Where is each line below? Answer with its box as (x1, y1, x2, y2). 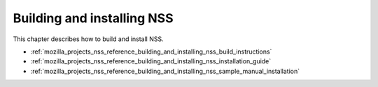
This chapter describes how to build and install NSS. (13, 35, 164, 43)
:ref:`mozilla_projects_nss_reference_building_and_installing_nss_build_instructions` (30, 47, 272, 56)
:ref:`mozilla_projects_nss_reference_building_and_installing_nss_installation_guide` (30, 57, 272, 65)
